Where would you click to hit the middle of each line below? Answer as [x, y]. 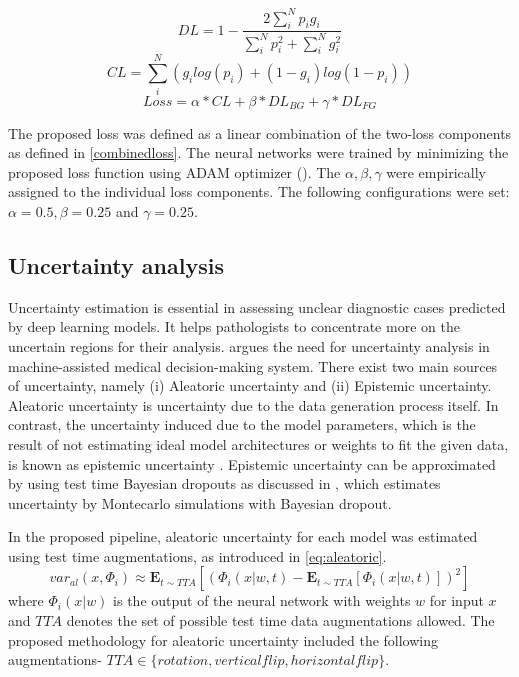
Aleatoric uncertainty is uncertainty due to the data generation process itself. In [253, 404]
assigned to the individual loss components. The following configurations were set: [259, 191]
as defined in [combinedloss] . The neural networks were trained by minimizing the [258, 152]
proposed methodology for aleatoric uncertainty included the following [223, 639]
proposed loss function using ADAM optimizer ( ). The [174, 171]
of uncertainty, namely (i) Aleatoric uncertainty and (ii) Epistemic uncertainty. [250, 385]
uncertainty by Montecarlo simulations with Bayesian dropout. [200, 502]
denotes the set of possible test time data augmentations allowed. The [280, 620]
